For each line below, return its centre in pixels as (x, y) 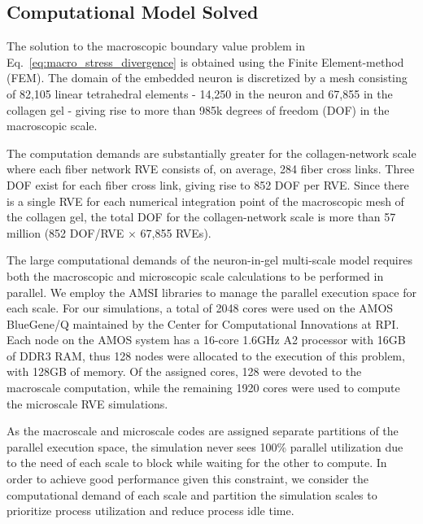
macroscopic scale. (52, 126)
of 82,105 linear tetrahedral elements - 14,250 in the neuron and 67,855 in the (200, 93)
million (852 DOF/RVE (65, 232)
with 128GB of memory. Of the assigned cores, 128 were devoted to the (184, 371)
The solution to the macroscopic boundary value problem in (156, 46)
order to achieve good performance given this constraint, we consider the (188, 479)
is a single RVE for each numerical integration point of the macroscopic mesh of (205, 201)
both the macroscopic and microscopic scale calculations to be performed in (195, 275)
